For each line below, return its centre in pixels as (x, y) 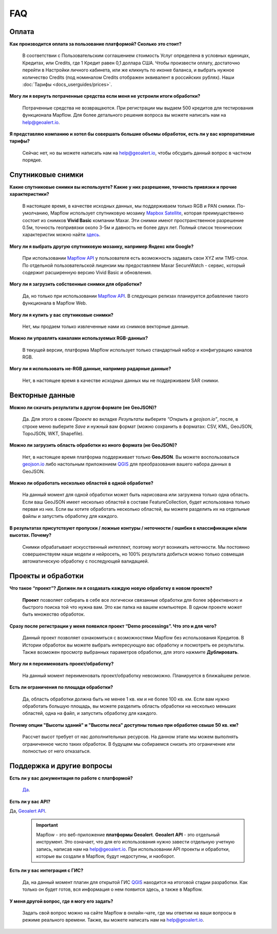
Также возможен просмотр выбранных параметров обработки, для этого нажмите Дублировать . (131, 652)
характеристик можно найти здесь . (61, 235)
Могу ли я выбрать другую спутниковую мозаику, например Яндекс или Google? (102, 246)
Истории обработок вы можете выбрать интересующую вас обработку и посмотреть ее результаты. (133, 645)
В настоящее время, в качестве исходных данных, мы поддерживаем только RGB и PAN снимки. (129, 206)
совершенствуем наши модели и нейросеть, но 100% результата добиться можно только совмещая (133, 554)
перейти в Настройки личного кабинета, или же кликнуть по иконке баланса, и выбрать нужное (128, 70)
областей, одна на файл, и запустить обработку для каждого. (90, 713)
